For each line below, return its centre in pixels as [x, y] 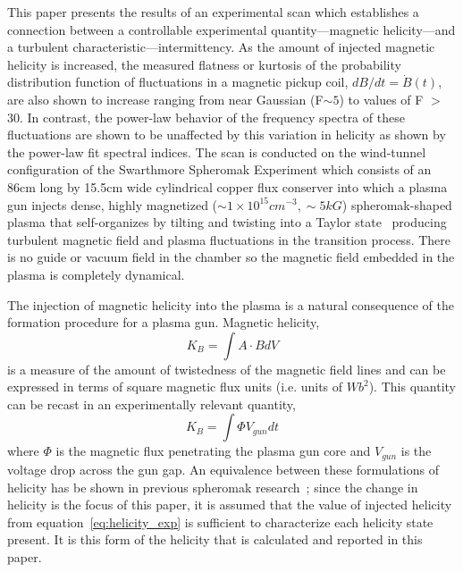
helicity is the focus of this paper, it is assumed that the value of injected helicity [230, 505]
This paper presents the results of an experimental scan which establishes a [213, 12]
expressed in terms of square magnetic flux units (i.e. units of [175, 387]
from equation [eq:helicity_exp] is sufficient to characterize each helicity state [220, 522]
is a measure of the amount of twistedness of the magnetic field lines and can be [227, 369]
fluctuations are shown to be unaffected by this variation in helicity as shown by [227, 135]
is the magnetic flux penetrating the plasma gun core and [213, 451]
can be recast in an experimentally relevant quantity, [152, 404]
